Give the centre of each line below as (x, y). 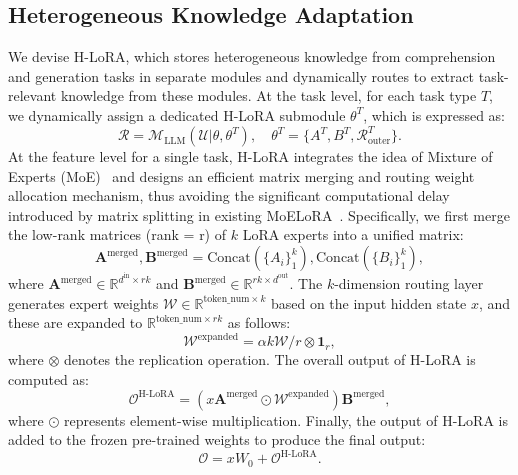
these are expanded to (75, 322)
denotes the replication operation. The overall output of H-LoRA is (270, 359)
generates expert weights (83, 302)
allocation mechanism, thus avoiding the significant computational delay (229, 195)
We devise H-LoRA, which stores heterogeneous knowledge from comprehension (252, 56)
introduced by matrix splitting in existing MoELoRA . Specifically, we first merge (259, 214)
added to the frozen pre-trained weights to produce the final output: (217, 439)
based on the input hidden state (368, 302)
